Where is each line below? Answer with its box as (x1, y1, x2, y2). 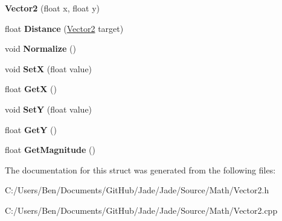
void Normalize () (5, 42, 76, 55)
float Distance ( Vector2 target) (5, 22, 124, 34)
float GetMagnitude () (5, 143, 95, 156)
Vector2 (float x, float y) (5, 2, 100, 14)
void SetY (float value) (5, 102, 92, 115)
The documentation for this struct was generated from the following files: (5, 163, 276, 176)
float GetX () (5, 82, 57, 95)
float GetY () (5, 123, 57, 135)
